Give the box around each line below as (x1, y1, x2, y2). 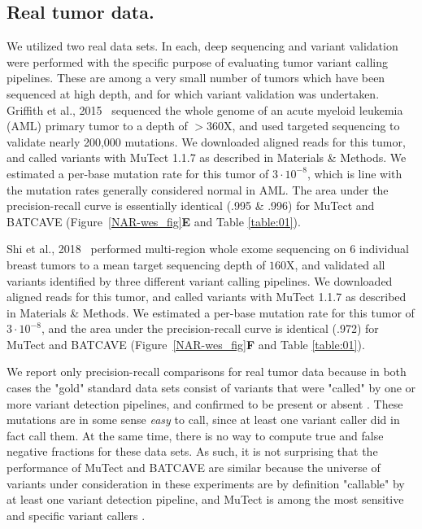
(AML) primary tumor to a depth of (7, 117, 188, 134)
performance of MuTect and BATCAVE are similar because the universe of (7, 459, 381, 476)
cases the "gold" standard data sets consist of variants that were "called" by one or (7, 379, 416, 396)
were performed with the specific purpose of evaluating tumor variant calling (7, 53, 389, 70)
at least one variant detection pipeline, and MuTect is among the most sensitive (7, 491, 404, 508)
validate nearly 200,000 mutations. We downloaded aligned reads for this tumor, (7, 133, 406, 150)
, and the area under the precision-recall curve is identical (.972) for (41, 320, 379, 337)
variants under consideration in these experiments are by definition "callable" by (7, 474, 405, 492)
